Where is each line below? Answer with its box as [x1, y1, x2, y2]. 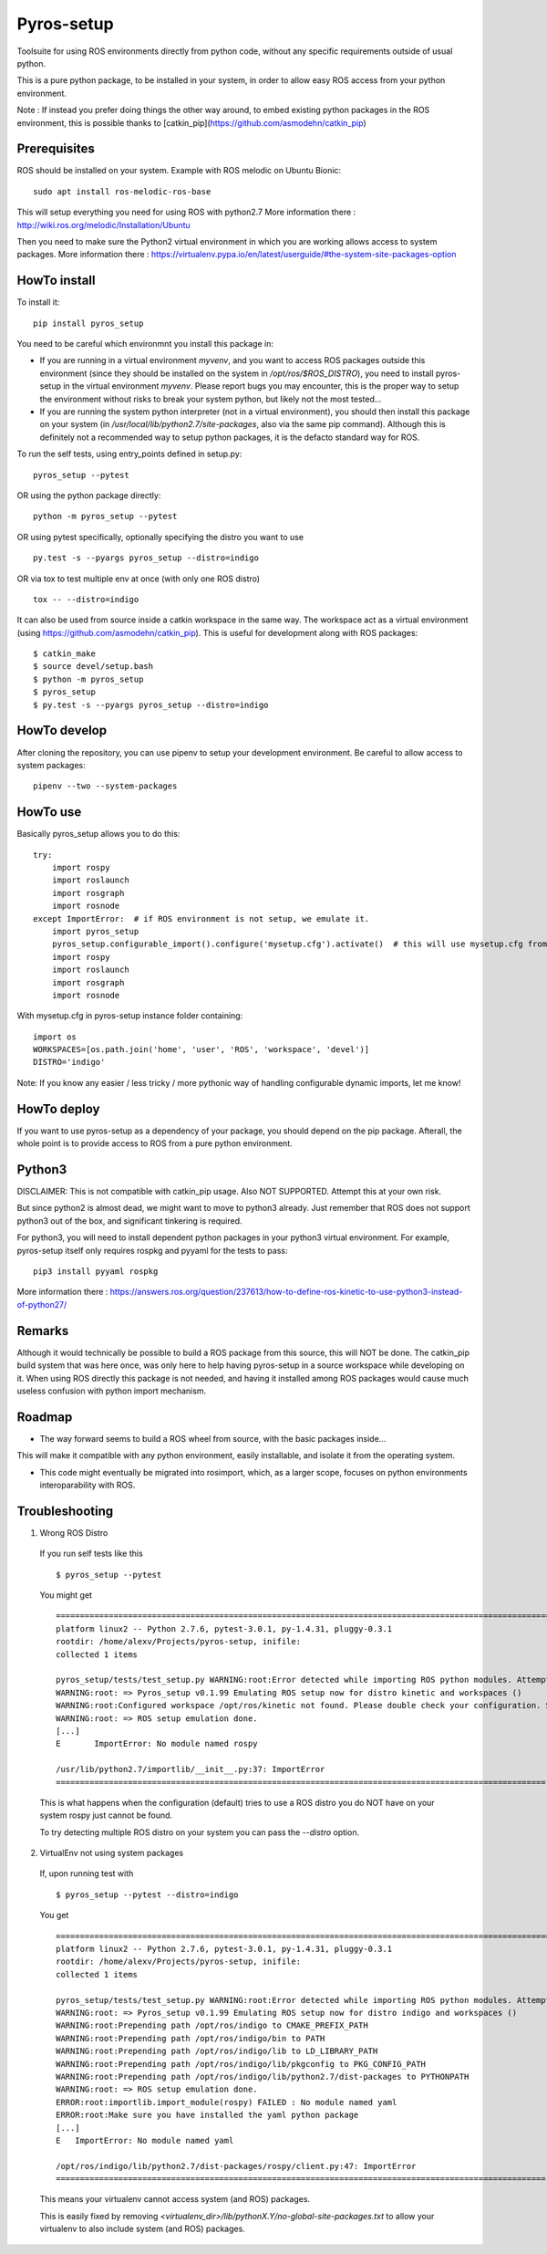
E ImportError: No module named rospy [56, 1738, 259, 1749]
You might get [39, 1590, 93, 1601]
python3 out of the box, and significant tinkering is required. [16, 1215, 243, 1226]
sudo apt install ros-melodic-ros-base [33, 186, 212, 196]
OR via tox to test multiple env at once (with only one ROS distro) [16, 573, 260, 584]
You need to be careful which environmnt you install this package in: [16, 339, 273, 350]
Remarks [16, 1323, 69, 1339]
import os [33, 1031, 77, 1042]
